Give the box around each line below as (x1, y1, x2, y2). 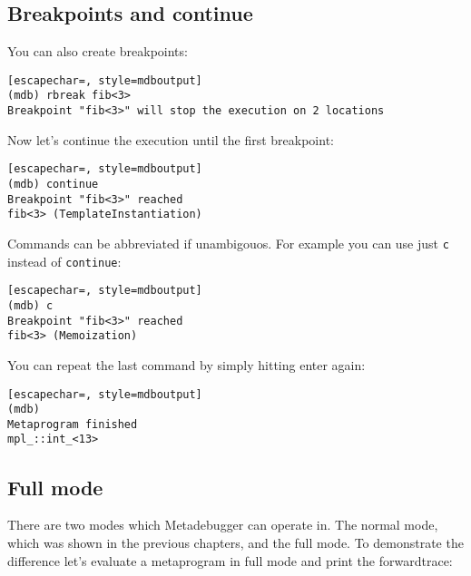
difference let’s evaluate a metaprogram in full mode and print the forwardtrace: (7, 551, 453, 570)
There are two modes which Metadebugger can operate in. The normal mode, (7, 515, 438, 534)
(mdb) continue (7, 178, 99, 191)
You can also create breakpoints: (7, 42, 188, 61)
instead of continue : (7, 251, 122, 270)
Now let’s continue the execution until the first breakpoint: (7, 130, 334, 149)
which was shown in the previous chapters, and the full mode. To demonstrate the (7, 532, 464, 552)
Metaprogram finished (7, 417, 138, 431)
